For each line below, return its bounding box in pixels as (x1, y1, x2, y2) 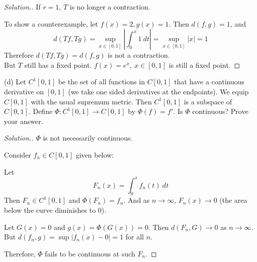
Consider (4, 149, 31, 160)
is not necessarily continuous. (43, 133, 133, 143)
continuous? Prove (192, 106, 248, 116)
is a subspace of (184, 96, 232, 106)
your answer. (4, 115, 43, 126)
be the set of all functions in (58, 76, 145, 87)
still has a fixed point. (24, 59, 92, 70)
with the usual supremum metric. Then (31, 96, 152, 106)
